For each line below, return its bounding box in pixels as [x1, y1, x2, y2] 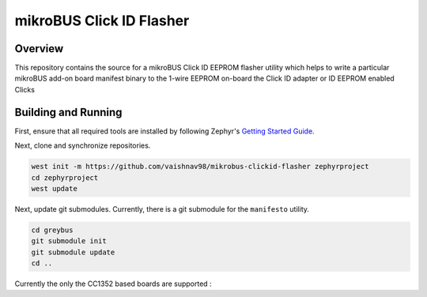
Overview [14, 42, 64, 55]
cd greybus [31, 225, 74, 235]
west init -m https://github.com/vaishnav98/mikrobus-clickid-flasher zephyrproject [31, 162, 369, 171]
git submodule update [31, 247, 115, 257]
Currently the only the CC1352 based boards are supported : [14, 279, 213, 288]
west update [31, 184, 78, 193]
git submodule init [31, 237, 107, 246]
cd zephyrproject [31, 173, 99, 182]
